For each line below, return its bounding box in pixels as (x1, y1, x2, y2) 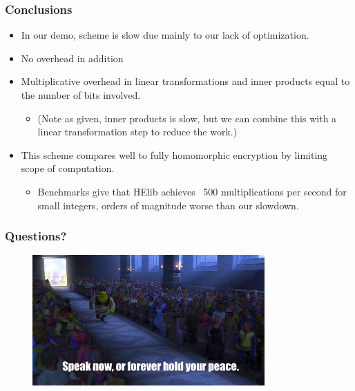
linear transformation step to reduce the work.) (37, 124, 238, 139)
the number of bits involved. (21, 88, 141, 102)
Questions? (5, 227, 67, 245)
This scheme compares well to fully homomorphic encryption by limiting (21, 147, 328, 162)
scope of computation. (21, 161, 115, 175)
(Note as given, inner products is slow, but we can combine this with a (37, 111, 337, 125)
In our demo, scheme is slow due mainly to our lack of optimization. (21, 28, 309, 42)
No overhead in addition (21, 50, 124, 65)
